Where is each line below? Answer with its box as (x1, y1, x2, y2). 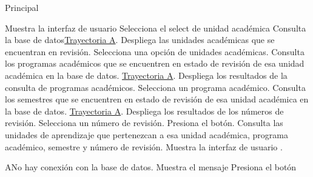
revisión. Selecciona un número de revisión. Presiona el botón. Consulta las (5, 116, 283, 129)
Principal (5, 1, 39, 13)
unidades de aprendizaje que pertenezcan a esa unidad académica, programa (5, 128, 288, 141)
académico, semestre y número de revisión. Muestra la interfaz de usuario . (5, 140, 283, 153)
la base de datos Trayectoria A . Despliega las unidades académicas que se (5, 33, 275, 46)
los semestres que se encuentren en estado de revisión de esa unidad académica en (5, 93, 309, 105)
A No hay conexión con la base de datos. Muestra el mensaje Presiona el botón (5, 161, 297, 173)
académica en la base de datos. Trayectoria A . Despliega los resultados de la (5, 68, 288, 81)
